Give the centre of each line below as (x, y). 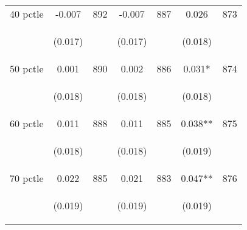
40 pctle (27, 14)
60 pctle (27, 123)
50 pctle (27, 68)
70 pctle (27, 178)
